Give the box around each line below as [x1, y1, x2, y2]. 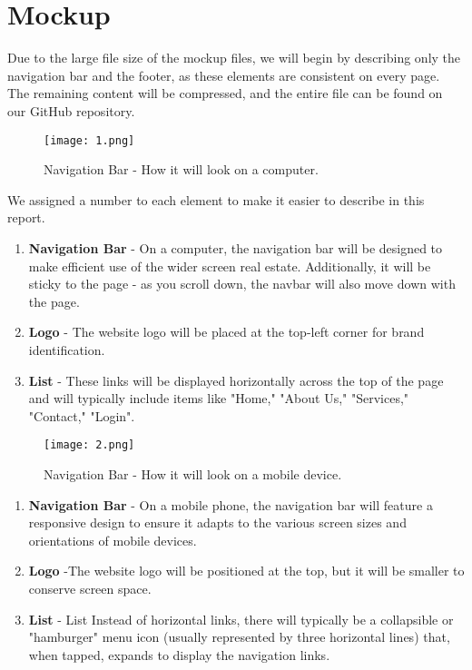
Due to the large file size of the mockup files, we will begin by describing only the [7, 48, 461, 67]
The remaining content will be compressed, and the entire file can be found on [7, 84, 443, 103]
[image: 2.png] [44, 438, 135, 452]
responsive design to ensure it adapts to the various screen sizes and [28, 513, 407, 532]
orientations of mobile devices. [28, 530, 197, 549]
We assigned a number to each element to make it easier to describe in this [7, 190, 425, 209]
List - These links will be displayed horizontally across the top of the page [28, 370, 444, 389]
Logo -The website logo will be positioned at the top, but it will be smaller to [28, 561, 465, 580]
